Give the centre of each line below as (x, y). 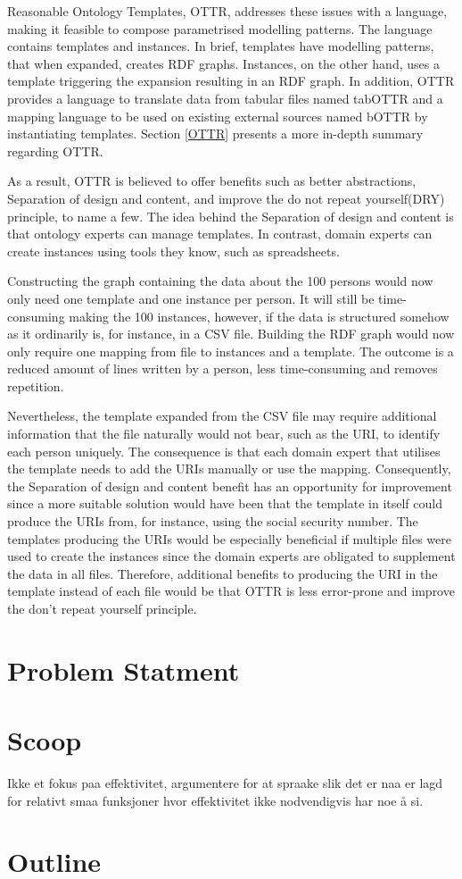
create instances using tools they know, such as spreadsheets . (173, 251)
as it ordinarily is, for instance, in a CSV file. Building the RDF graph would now (231, 334)
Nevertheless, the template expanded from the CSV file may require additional (222, 416)
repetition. (36, 385)
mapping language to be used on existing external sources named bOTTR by (218, 116)
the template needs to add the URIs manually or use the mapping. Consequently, (229, 469)
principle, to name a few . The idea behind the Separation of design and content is (231, 216)
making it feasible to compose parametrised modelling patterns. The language (220, 28)
